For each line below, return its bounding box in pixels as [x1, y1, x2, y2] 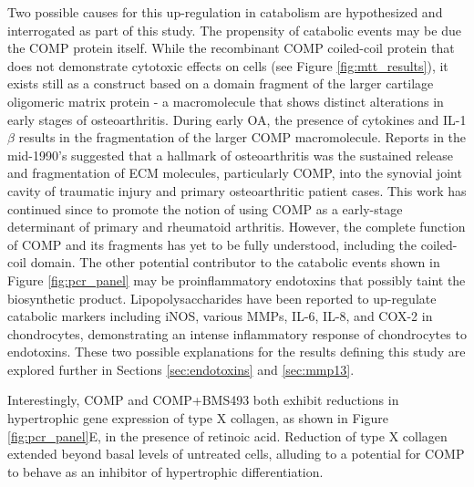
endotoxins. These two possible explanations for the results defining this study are [7, 342, 466, 361]
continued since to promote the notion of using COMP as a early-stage [7, 199, 403, 218]
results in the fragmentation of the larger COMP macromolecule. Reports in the [18, 128, 467, 147]
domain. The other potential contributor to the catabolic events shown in [30, 253, 440, 272]
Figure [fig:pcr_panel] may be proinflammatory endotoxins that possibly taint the [7, 270, 466, 289]
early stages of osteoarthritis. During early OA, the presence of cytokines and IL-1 [7, 109, 467, 129]
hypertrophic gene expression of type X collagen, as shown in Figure [7, 409, 388, 428]
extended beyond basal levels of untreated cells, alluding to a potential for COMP [7, 444, 465, 463]
